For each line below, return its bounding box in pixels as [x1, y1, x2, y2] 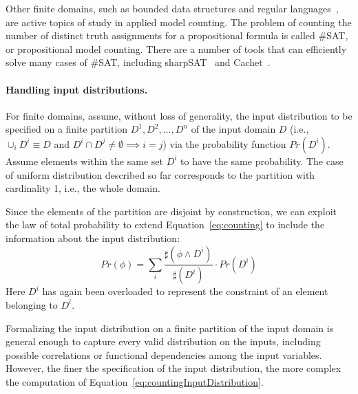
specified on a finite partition [6, 122, 128, 136]
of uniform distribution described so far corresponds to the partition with [6, 167, 315, 182]
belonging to [6, 297, 58, 311]
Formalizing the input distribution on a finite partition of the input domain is [6, 320, 334, 335]
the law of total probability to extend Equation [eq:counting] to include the [6, 217, 325, 232]
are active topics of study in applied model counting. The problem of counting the [6, 14, 352, 29]
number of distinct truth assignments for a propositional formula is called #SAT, [6, 28, 348, 43]
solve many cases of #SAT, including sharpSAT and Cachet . [6, 55, 271, 69]
